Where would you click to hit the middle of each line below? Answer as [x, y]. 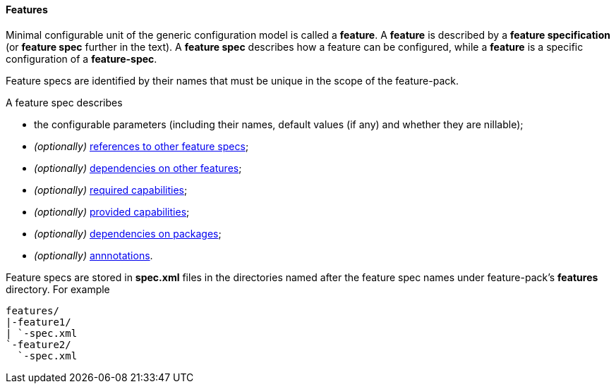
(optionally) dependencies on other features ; [138, 168]
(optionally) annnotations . [93, 255]
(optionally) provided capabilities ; [112, 211]
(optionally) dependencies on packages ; [128, 233]
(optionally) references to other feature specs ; [141, 146]
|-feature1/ [38, 322]
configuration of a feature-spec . [81, 58]
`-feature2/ [38, 344]
